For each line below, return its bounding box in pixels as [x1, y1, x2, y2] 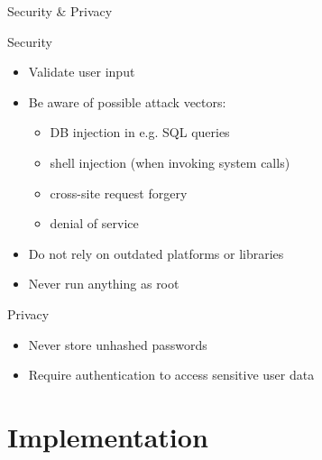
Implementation [7, 418, 208, 455]
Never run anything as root [28, 274, 179, 293]
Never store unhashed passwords [28, 335, 207, 354]
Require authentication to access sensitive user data [28, 365, 315, 384]
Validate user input [28, 62, 135, 81]
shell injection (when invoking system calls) [50, 152, 290, 171]
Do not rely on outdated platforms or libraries [28, 244, 284, 262]
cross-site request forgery [50, 183, 188, 202]
